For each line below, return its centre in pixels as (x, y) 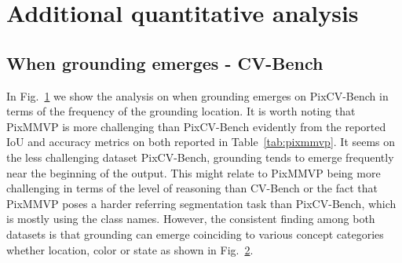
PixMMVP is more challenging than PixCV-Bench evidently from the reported (196, 126)
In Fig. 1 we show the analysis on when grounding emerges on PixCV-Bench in (197, 95)
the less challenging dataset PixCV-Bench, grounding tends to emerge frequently (200, 157)
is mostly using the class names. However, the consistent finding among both (191, 219)
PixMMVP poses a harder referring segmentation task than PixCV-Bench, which (201, 203)
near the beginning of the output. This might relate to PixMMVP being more (194, 172)
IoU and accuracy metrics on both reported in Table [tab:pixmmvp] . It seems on (201, 142)
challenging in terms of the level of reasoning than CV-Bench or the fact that (192, 188)
